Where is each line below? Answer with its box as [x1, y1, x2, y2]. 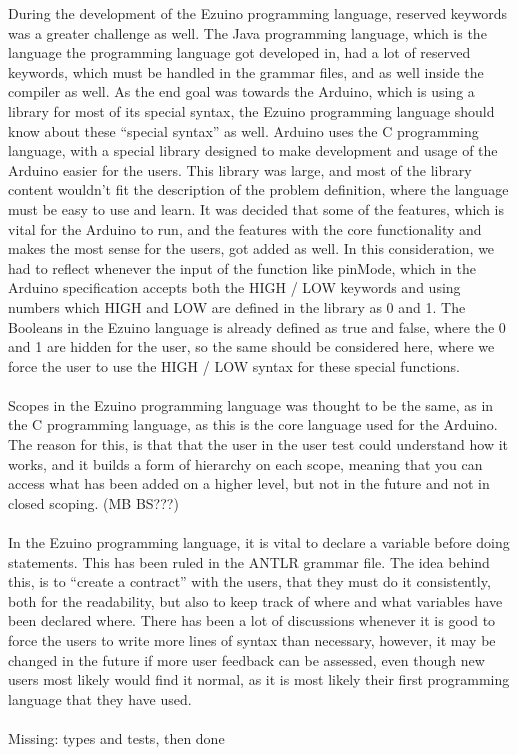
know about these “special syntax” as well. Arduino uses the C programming [8, 120, 479, 141]
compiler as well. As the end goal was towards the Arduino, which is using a [8, 81, 475, 102]
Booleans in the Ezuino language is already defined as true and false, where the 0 [8, 316, 506, 337]
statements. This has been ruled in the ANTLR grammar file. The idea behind [8, 551, 490, 572]
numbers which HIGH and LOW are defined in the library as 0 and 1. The [8, 296, 466, 317]
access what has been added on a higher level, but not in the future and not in [8, 473, 490, 494]
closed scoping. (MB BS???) [8, 492, 179, 513]
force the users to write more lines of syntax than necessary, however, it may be [8, 630, 496, 650]
